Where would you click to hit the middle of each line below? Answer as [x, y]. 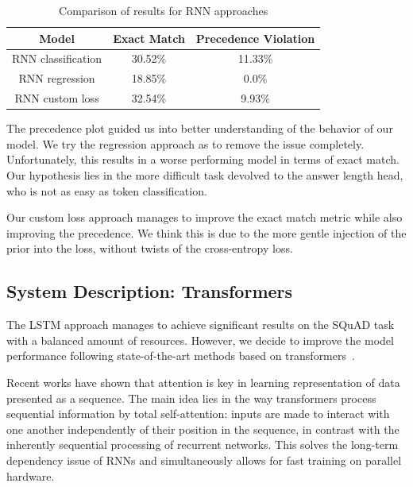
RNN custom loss [57, 98]
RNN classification [57, 58]
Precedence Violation [255, 38]
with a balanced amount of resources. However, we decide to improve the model [200, 340]
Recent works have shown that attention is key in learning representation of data [203, 382]
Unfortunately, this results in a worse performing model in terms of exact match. [203, 159]
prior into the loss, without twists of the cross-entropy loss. [150, 248]
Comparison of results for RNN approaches [164, 10]
